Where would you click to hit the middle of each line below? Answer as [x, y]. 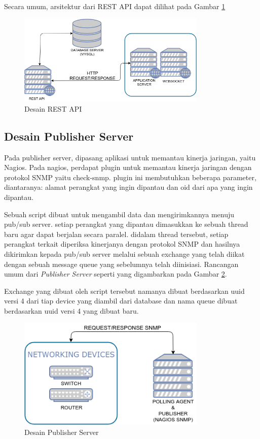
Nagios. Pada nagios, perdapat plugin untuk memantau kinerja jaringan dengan [128, 167]
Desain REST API [53, 108]
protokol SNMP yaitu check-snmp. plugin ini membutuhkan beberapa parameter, [130, 177]
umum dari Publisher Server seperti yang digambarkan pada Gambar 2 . [116, 274]
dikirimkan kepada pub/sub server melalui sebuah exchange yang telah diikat [124, 254]
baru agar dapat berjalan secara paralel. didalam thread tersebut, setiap [116, 234]
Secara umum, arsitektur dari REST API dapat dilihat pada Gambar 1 [115, 6]
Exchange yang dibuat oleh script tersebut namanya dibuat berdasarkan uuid [124, 291]
